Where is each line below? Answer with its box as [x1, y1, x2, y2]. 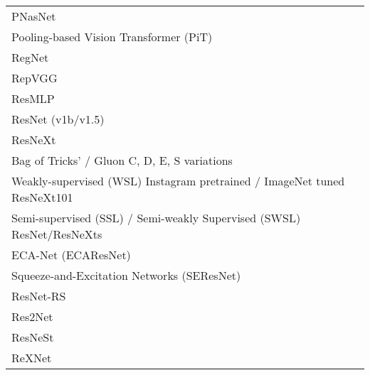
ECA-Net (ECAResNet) [11, 246, 131, 263]
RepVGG [11, 70, 58, 86]
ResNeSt [11, 329, 54, 345]
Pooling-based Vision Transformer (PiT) [11, 28, 213, 45]
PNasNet [11, 8, 56, 24]
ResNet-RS [11, 288, 66, 304]
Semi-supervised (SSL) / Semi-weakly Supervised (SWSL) [11, 210, 301, 226]
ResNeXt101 [11, 189, 73, 205]
